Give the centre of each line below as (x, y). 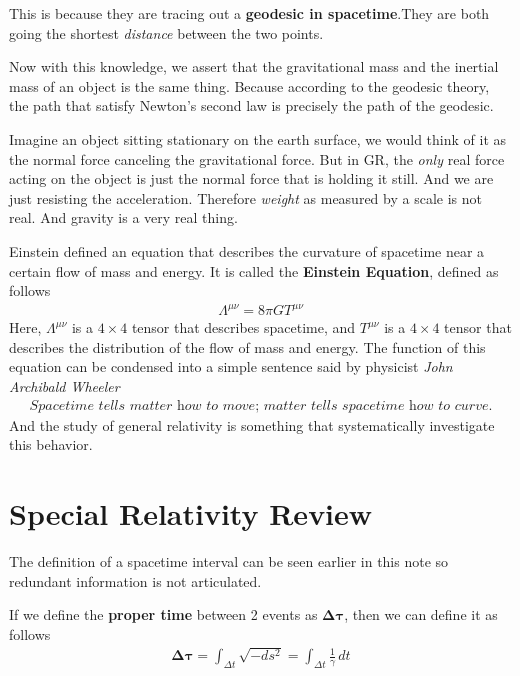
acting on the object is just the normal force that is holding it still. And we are (251, 178)
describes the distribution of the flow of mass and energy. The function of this (247, 346)
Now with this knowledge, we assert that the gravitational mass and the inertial (254, 66)
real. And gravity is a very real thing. (123, 217)
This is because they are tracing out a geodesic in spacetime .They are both (249, 13)
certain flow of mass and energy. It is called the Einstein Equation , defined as (254, 270)
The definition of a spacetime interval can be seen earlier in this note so (229, 560)
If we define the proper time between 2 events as (163, 614)
